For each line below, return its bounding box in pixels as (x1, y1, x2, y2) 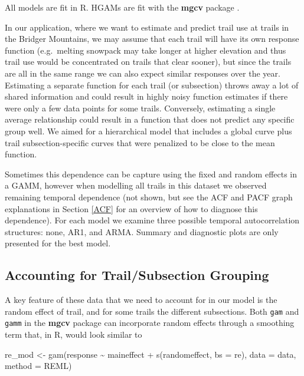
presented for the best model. (5, 237, 111, 249)
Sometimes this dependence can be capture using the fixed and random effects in (5, 167, 298, 180)
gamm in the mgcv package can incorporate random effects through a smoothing (5, 316, 295, 329)
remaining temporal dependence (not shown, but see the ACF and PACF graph (5, 190, 293, 203)
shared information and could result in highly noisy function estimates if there (5, 90, 288, 103)
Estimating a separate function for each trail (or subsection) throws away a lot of (5, 78, 299, 91)
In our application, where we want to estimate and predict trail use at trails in (5, 21, 289, 33)
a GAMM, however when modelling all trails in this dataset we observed (5, 179, 267, 192)
